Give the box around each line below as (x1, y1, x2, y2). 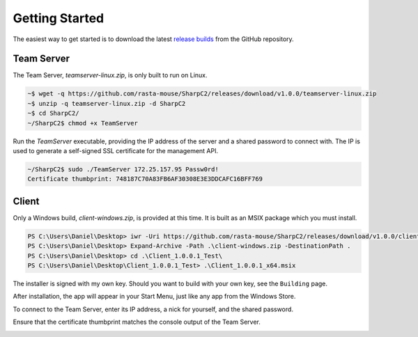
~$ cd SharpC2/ (27, 109, 79, 118)
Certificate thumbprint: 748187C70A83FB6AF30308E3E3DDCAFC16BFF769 (27, 175, 263, 183)
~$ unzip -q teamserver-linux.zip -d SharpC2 (27, 100, 186, 107)
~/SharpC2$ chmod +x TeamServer (27, 119, 139, 127)
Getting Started (13, 10, 104, 26)
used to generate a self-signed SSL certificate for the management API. (13, 146, 219, 155)
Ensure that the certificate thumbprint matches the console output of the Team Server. (13, 318, 261, 327)
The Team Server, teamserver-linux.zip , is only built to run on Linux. (13, 71, 208, 79)
